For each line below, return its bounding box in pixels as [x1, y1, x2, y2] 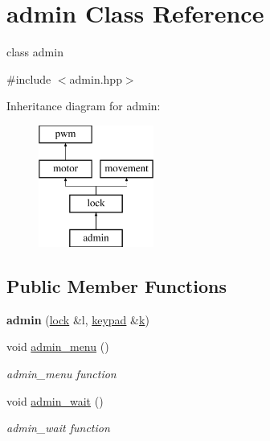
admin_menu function [6, 365, 117, 382]
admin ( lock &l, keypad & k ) [6, 311, 149, 328]
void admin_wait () [6, 392, 104, 409]
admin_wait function [6, 419, 110, 436]
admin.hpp [69, 70, 122, 87]
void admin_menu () [6, 338, 109, 355]
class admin [6, 43, 63, 60]
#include [6, 70, 51, 87]
